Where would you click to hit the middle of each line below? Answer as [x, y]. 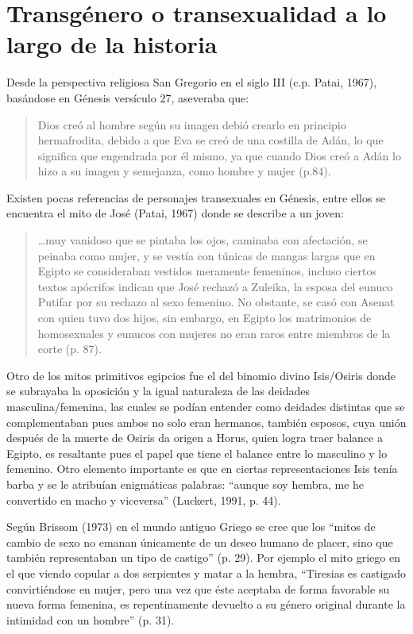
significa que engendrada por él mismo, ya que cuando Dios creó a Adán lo [219, 155]
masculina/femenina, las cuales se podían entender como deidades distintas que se [206, 406]
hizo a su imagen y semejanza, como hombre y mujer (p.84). [184, 171]
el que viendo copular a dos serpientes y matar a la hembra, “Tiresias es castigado [206, 573]
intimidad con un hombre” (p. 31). [91, 619]
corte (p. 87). [69, 349]
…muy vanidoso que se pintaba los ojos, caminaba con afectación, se [203, 240]
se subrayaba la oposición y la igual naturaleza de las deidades [158, 391]
